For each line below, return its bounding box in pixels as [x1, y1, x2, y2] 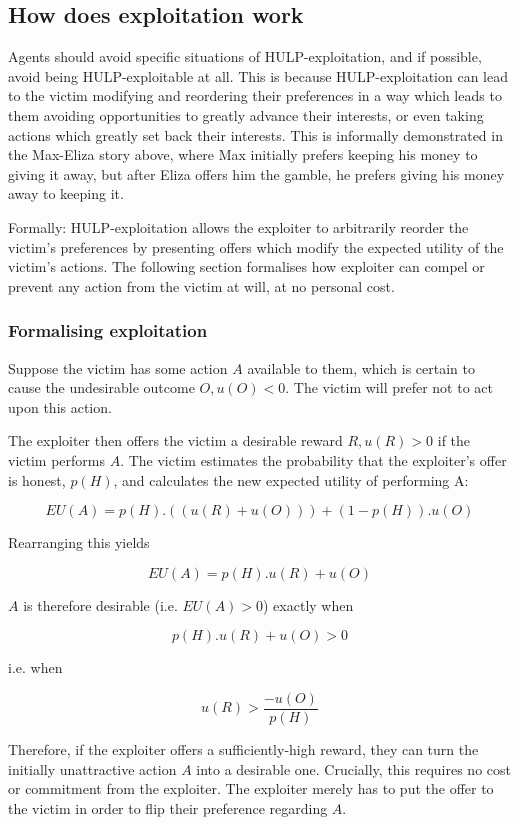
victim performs [8, 449, 105, 470]
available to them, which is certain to [247, 357, 475, 378]
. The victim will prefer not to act [285, 377, 493, 398]
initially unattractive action [8, 758, 177, 779]
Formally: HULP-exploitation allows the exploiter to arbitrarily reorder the [8, 216, 469, 237]
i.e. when [8, 657, 63, 678]
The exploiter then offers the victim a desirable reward [8, 430, 343, 451]
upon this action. [8, 396, 112, 417]
